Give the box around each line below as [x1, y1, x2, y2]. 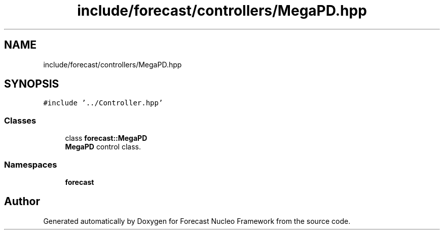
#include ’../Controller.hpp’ [43, 99, 163, 107]
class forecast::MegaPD [65, 134, 147, 143]
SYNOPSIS [4, 77, 59, 91]
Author [4, 195, 40, 208]
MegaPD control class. [65, 142, 141, 151]
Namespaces [4, 159, 57, 170]
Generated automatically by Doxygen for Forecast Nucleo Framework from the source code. [43, 216, 351, 225]
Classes [4, 115, 36, 126]
